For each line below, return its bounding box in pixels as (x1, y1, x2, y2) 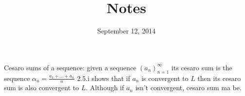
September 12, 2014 (97, 26, 156, 36)
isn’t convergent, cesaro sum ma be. (135, 82, 242, 93)
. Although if (86, 82, 124, 93)
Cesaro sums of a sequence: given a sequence (4, 62, 137, 72)
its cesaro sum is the (171, 62, 232, 72)
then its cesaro (197, 73, 241, 83)
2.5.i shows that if (77, 73, 130, 83)
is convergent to (141, 73, 189, 83)
